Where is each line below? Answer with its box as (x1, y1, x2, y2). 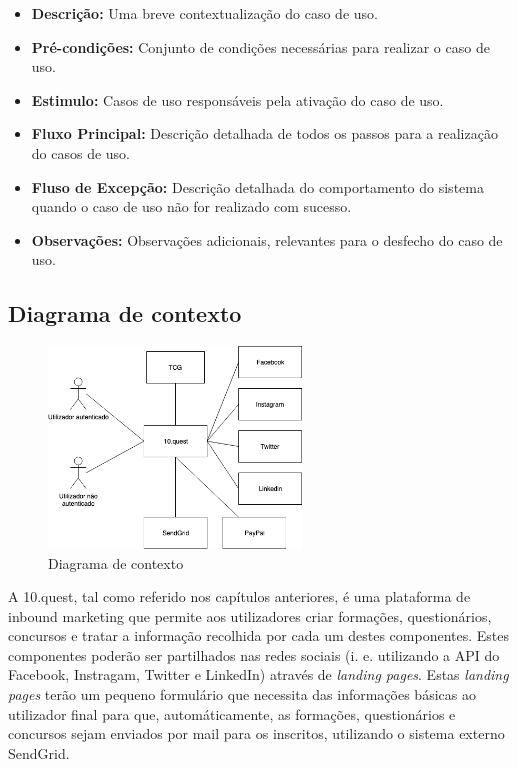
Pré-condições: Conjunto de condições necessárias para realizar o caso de (31, 36, 490, 57)
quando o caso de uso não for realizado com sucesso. (31, 196, 352, 217)
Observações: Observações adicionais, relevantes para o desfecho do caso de (31, 229, 503, 250)
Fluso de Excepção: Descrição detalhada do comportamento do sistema (31, 176, 484, 197)
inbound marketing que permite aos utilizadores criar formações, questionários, (8, 605, 492, 626)
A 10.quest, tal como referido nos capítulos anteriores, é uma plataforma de (8, 586, 471, 607)
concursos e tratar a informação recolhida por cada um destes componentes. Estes (8, 625, 510, 646)
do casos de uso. (31, 142, 131, 163)
